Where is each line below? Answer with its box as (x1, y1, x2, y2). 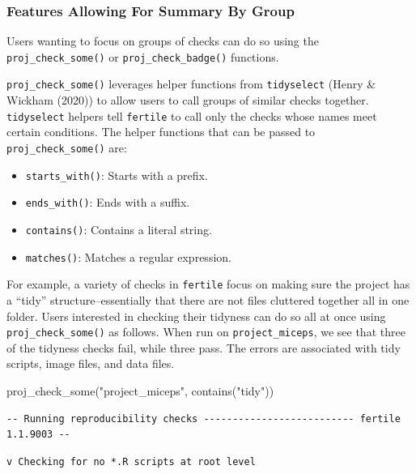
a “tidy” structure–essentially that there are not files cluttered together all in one (6, 291, 410, 308)
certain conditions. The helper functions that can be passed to (6, 123, 316, 140)
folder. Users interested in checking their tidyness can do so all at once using (6, 307, 386, 324)
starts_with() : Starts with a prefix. (25, 166, 208, 183)
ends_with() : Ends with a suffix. (25, 194, 190, 211)
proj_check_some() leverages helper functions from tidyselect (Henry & (6, 75, 376, 92)
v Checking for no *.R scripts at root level (6, 455, 256, 468)
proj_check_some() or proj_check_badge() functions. (6, 48, 279, 65)
